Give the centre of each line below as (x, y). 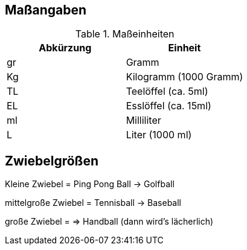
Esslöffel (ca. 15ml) (168, 106)
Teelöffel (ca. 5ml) (167, 91)
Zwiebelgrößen (52, 161)
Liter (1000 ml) (159, 135)
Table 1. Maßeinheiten (125, 34)
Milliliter (143, 120)
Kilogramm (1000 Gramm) (184, 77)
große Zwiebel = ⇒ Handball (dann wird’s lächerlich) (109, 222)
